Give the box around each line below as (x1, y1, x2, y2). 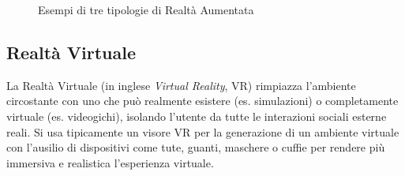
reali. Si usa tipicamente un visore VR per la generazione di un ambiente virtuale (6, 123, 399, 140)
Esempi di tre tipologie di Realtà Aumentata (38, 2, 254, 17)
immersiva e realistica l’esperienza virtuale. (6, 154, 214, 170)
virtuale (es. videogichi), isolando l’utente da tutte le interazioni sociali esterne (6, 107, 387, 124)
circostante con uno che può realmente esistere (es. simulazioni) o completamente (6, 92, 399, 109)
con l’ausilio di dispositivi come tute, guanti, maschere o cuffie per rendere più (6, 139, 385, 155)
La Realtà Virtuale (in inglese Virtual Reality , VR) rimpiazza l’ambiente (6, 77, 356, 93)
